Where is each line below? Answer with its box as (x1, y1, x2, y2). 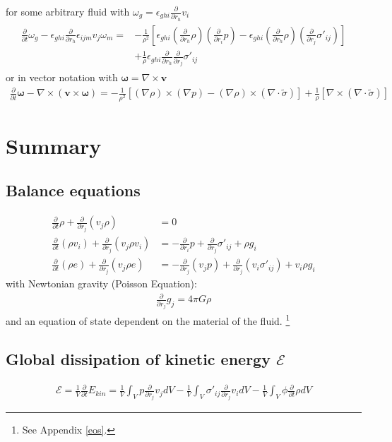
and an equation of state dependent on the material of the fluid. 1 (6, 311, 290, 328)
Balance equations (6, 179, 141, 201)
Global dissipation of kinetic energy (6, 347, 271, 369)
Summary (6, 131, 102, 160)
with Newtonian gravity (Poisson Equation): (6, 276, 197, 291)
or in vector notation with (6, 70, 118, 85)
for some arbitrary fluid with (6, 4, 130, 18)
